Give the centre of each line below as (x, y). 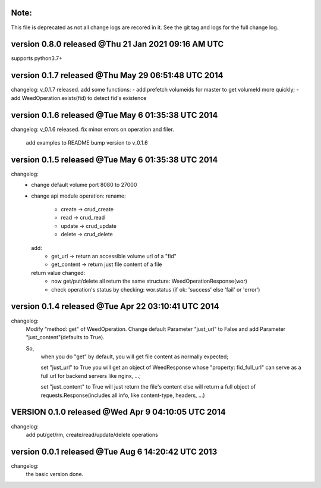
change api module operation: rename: (78, 196)
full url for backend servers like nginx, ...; (91, 376)
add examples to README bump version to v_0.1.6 (87, 143)
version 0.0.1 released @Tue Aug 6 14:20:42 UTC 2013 (114, 451)
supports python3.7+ (37, 58)
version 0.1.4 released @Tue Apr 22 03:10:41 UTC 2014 (115, 306)
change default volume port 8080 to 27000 (84, 185)
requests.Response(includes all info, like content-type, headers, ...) (123, 395)
